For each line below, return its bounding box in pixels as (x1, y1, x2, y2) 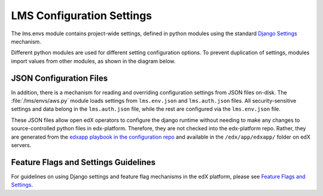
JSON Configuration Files (11, 73, 108, 83)
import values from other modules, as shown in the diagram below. (11, 57, 176, 65)
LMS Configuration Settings (11, 9, 153, 22)
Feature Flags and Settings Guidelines (11, 157, 156, 167)
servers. (11, 141, 32, 149)
